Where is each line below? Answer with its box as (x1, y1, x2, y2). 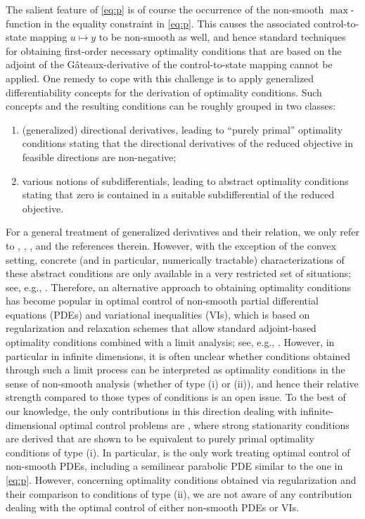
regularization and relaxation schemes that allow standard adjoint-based (6, 321, 316, 335)
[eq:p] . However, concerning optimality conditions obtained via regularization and (6, 473, 357, 487)
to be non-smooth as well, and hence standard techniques (98, 30, 346, 44)
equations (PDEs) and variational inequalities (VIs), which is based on (6, 307, 310, 321)
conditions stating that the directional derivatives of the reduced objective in (22, 136, 353, 150)
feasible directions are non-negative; (22, 149, 177, 164)
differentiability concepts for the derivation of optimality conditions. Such (6, 84, 322, 99)
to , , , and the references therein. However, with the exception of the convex (6, 238, 336, 252)
